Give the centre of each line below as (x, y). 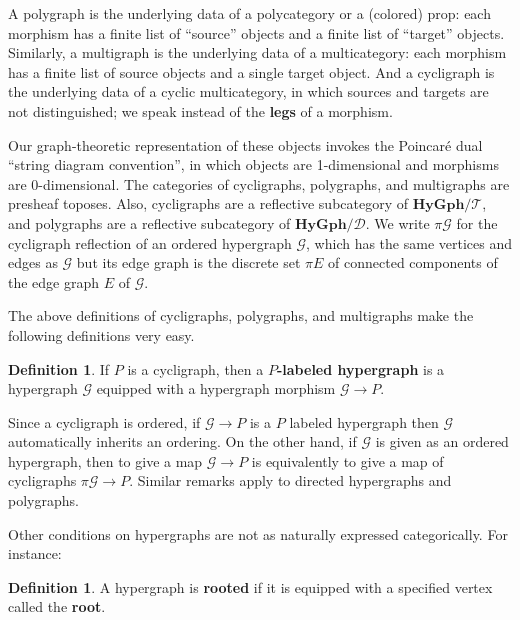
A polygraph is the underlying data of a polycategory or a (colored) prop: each (249, 13)
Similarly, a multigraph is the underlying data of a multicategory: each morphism (257, 52)
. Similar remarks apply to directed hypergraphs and (290, 480)
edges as (33, 262)
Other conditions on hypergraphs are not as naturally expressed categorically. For (258, 533)
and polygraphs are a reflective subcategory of (149, 222)
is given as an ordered (442, 441)
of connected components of (413, 262)
